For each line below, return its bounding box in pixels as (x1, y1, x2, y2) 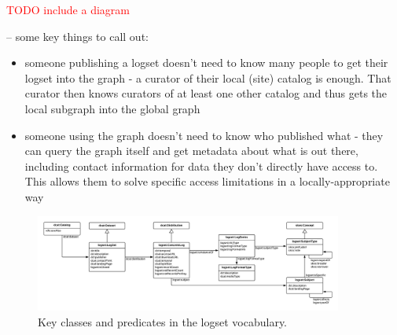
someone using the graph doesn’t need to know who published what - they (24, 127, 384, 143)
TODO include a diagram (6, 2, 130, 17)
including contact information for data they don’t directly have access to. (24, 157, 378, 174)
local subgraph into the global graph (24, 100, 200, 116)
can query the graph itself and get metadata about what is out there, (24, 142, 358, 159)
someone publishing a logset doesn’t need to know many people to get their (24, 54, 388, 71)
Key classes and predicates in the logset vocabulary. (38, 313, 288, 329)
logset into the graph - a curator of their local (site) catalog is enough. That (24, 69, 391, 86)
